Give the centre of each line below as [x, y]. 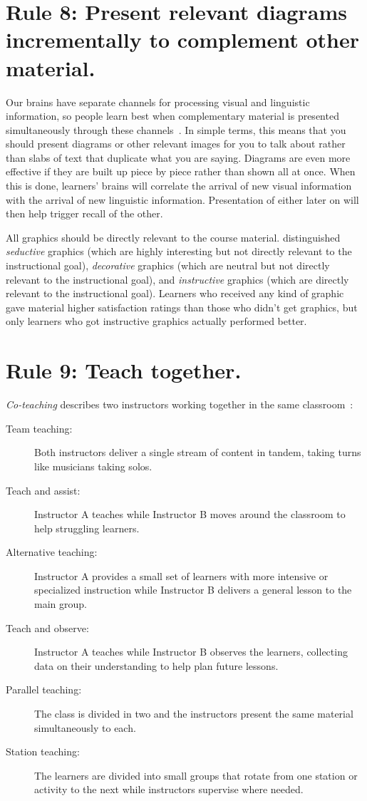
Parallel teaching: [44, 689]
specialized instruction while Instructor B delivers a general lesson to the [193, 590]
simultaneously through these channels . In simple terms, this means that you [176, 129]
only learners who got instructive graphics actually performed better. [156, 321]
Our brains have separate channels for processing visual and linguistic [158, 102]
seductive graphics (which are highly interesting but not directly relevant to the [179, 251]
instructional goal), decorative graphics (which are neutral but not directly [168, 265]
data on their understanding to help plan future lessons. [156, 665]
